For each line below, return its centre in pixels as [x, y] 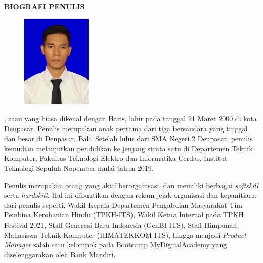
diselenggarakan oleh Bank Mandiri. [60, 254]
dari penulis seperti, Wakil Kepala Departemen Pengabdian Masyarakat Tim [123, 205]
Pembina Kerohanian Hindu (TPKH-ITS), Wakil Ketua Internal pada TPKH [124, 215]
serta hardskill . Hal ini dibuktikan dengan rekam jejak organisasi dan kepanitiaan [130, 195]
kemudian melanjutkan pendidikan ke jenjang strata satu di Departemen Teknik [128, 148]
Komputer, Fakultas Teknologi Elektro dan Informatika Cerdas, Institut [116, 158]
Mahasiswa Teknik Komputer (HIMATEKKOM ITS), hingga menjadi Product [125, 234]
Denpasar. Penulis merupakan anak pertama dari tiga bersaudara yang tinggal [126, 128]
